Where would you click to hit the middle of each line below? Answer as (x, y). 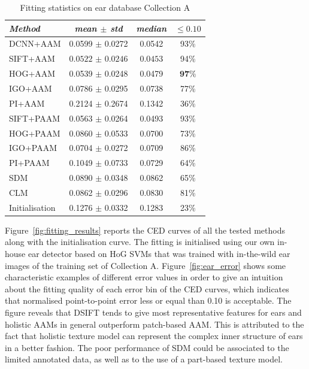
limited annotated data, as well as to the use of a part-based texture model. (144, 359)
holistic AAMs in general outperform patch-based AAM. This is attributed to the (154, 324)
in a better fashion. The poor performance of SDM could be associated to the (147, 347)
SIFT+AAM (32, 58)
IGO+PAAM (33, 148)
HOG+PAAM (35, 133)
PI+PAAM (29, 163)
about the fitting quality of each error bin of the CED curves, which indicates (147, 288)
